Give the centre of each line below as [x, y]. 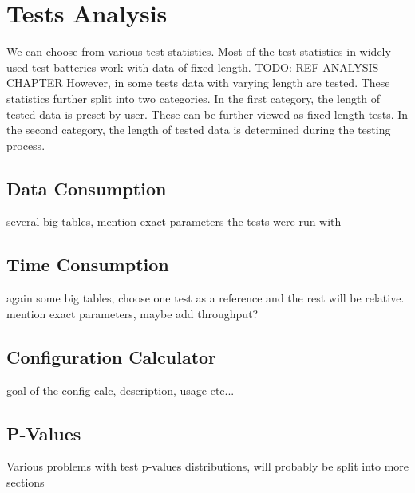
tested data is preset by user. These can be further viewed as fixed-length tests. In [207, 114]
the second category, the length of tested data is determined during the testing [199, 130]
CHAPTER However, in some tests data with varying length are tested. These [198, 83]
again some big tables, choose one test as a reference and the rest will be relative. [206, 298]
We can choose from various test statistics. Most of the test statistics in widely [199, 51]
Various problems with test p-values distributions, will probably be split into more [207, 466]
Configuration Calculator [112, 356]
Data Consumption [87, 188]
